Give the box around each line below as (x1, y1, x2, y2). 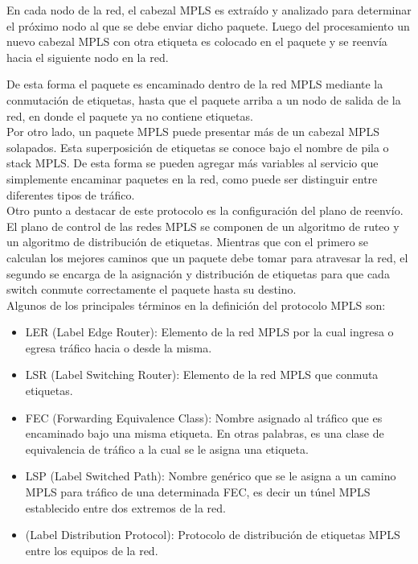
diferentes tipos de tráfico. (6, 186, 135, 203)
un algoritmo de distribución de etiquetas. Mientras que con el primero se (6, 233, 369, 250)
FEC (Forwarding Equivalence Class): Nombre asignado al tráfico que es (25, 409, 383, 426)
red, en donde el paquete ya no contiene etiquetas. (6, 107, 253, 124)
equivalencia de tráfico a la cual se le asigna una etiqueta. (25, 440, 309, 457)
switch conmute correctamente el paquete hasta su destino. (6, 281, 297, 298)
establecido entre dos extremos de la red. (25, 499, 226, 516)
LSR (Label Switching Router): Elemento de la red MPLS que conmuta (25, 366, 379, 383)
